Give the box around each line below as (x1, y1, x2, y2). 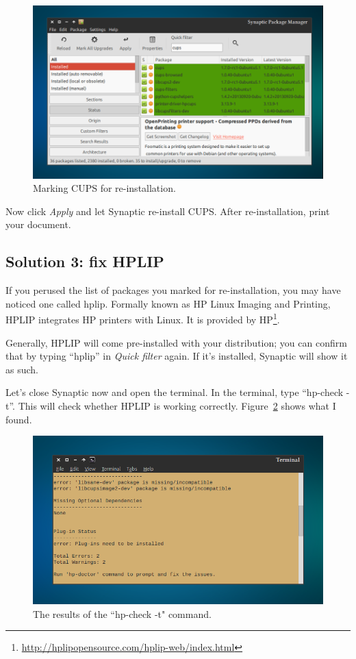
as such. (5, 362, 38, 376)
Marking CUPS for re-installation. (33, 181, 176, 195)
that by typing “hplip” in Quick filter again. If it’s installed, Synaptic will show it (5, 349, 348, 363)
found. (5, 412, 32, 426)
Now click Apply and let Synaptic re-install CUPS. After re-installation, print (5, 203, 330, 218)
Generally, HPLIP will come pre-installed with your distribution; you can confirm (5, 335, 347, 349)
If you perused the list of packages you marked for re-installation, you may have (5, 283, 341, 297)
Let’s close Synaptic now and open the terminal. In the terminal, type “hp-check (5, 385, 344, 399)
